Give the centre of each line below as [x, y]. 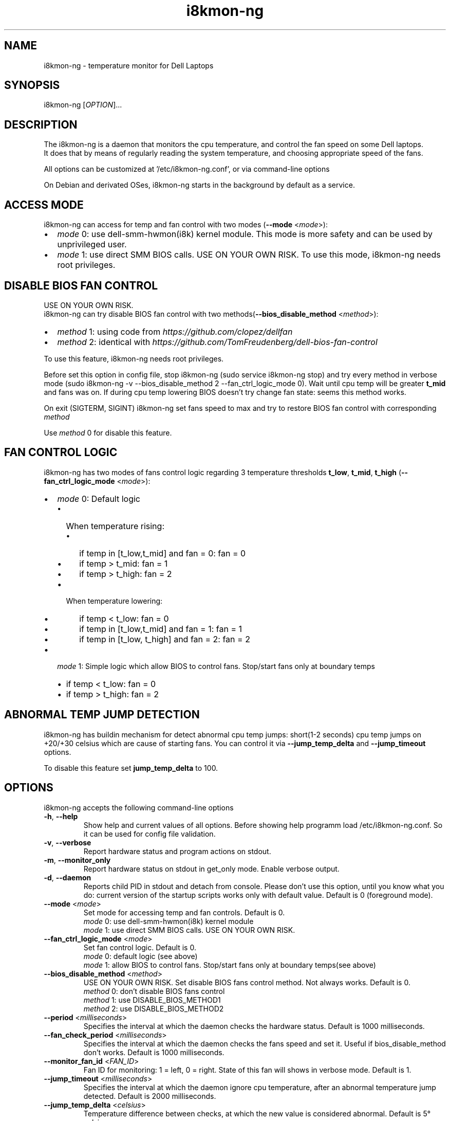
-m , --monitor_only [77, 860]
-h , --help [61, 816]
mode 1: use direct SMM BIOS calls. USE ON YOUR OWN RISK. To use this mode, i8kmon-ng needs [249, 255]
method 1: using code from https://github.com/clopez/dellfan [175, 331]
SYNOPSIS [32, 85]
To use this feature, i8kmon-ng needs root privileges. [134, 358]
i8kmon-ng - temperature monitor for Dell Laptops [129, 65]
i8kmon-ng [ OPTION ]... [83, 105]
